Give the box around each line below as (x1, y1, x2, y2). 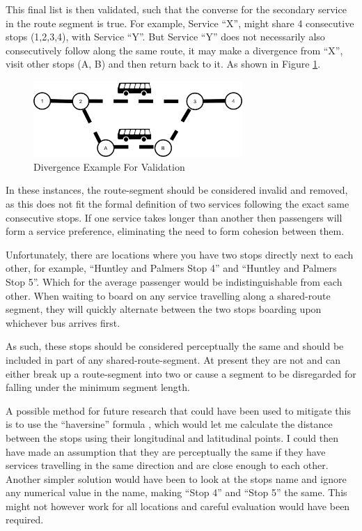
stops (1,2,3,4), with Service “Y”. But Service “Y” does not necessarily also (6, 29, 325, 44)
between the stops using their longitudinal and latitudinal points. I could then (6, 430, 338, 445)
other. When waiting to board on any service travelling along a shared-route (6, 288, 331, 302)
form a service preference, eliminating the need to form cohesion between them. (6, 224, 345, 238)
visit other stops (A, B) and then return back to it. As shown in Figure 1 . (6, 56, 321, 71)
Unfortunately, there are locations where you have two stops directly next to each (6, 247, 354, 261)
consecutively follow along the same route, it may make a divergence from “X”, (6, 43, 343, 57)
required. (6, 512, 44, 527)
